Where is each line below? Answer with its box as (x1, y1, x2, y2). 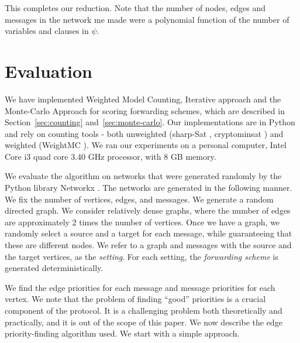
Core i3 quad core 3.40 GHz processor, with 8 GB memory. (5, 150, 216, 162)
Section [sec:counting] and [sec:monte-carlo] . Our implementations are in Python (5, 116, 295, 128)
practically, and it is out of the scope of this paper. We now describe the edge (5, 315, 282, 328)
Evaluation (5, 59, 92, 83)
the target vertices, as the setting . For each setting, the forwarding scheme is (5, 250, 278, 262)
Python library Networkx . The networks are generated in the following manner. (5, 181, 292, 194)
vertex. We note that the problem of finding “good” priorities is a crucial (5, 293, 266, 305)
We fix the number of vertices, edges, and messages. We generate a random (5, 193, 274, 205)
